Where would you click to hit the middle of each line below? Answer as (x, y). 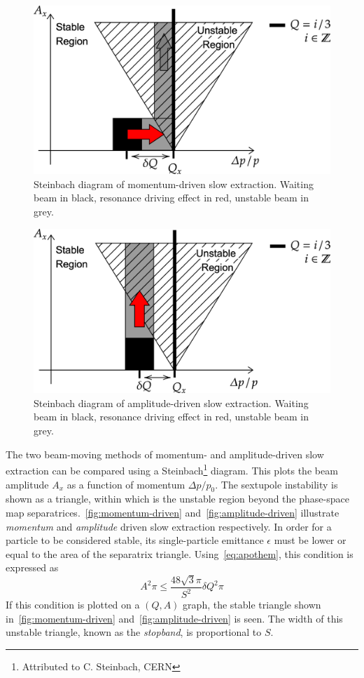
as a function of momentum (126, 484)
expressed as (32, 567)
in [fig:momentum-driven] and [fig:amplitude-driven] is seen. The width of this (174, 618)
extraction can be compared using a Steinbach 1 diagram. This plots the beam (172, 469)
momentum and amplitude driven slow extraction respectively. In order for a (169, 526)
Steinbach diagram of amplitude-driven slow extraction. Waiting (171, 403)
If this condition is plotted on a (73, 605)
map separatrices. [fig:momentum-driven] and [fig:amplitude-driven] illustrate (173, 512)
